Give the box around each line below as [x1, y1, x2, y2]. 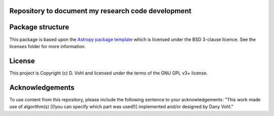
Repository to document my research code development [9, 7, 192, 15]
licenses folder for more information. [9, 43, 86, 49]
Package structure [9, 23, 70, 31]
